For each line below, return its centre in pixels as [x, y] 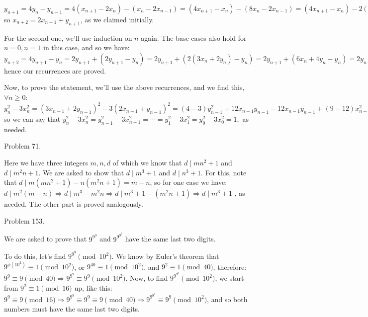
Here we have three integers [46, 163]
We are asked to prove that [46, 239]
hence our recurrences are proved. [55, 70]
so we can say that [32, 119]
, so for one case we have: [188, 182]
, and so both [227, 299]
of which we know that [147, 163]
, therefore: [230, 267]
